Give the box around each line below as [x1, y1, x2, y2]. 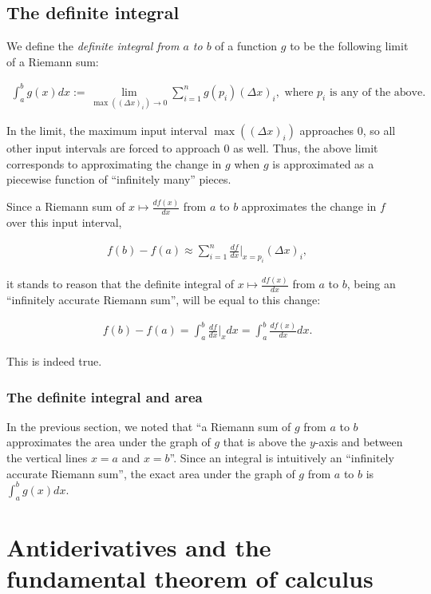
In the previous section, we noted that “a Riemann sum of [6, 418, 291, 434]
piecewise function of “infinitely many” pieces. [6, 171, 231, 188]
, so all [362, 122, 396, 139]
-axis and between [314, 434, 403, 450]
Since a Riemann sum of [6, 198, 125, 215]
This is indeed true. [6, 353, 102, 370]
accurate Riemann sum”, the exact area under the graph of [6, 465, 295, 481]
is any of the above [329, 86, 423, 98]
